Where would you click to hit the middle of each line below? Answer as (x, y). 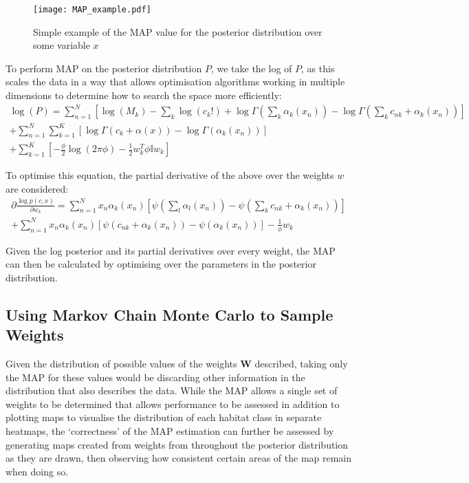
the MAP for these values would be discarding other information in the (155, 377)
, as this (318, 68)
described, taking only (301, 363)
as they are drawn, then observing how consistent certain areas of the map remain (179, 458)
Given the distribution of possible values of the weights (121, 363)
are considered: (37, 188)
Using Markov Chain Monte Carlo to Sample (170, 314)
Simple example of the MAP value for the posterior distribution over (178, 31)
